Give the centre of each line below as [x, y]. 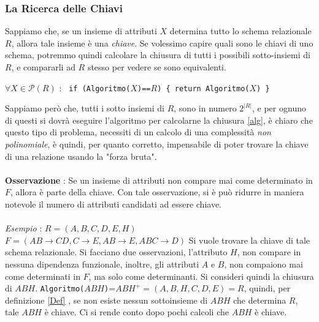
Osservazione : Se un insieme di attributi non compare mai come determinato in [159, 180]
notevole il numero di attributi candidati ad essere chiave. [113, 204]
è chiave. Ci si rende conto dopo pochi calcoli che [136, 312]
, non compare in [269, 252]
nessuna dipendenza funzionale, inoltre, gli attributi [102, 264]
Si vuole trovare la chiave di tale [249, 240]
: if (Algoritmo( [95, 87]
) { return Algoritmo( [203, 88]
